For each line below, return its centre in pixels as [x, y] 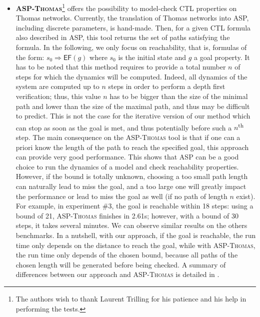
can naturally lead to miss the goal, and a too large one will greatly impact [131, 186]
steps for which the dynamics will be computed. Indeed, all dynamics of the [131, 76]
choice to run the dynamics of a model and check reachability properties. [127, 166]
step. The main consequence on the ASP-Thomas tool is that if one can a [128, 137]
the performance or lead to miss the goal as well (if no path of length [121, 196]
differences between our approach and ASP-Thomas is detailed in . [117, 274]
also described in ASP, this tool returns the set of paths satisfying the [123, 37]
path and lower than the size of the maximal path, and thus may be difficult [133, 106]
